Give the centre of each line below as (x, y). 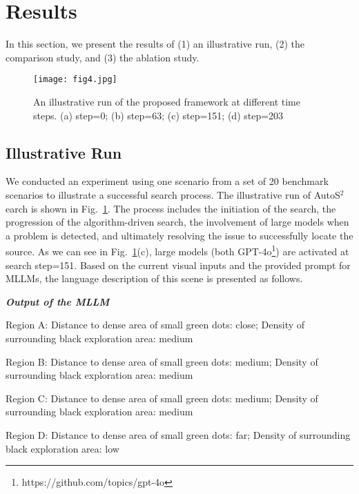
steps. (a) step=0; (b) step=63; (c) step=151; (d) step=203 (158, 115)
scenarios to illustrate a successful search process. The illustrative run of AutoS (173, 194)
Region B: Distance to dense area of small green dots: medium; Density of (162, 361)
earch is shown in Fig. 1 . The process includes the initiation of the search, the (171, 208)
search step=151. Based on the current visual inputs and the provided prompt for (178, 265)
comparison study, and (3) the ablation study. (103, 57)
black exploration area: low (62, 448)
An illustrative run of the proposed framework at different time (167, 101)
